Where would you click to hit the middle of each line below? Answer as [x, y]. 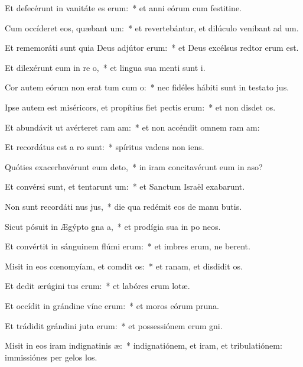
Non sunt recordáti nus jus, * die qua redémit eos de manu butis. [123, 206]
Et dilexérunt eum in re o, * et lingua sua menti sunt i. [105, 67]
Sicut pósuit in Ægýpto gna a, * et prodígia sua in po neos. [113, 226]
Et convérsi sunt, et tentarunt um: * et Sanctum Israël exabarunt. [125, 186]
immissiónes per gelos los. [51, 357]
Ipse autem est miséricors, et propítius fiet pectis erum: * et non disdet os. [140, 107]
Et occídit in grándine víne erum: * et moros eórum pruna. [112, 305]
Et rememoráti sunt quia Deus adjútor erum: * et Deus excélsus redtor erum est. [152, 48]
